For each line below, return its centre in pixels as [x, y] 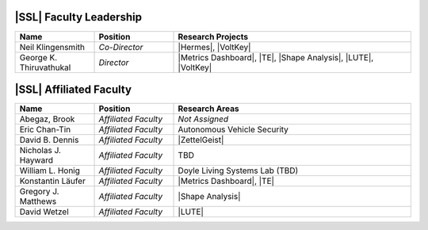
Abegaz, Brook [47, 119]
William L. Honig [50, 171]
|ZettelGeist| [201, 140]
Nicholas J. [40, 151]
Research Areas [208, 109]
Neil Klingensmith [52, 47]
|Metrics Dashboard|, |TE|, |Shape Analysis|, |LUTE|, [276, 57]
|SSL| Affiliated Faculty [73, 89]
